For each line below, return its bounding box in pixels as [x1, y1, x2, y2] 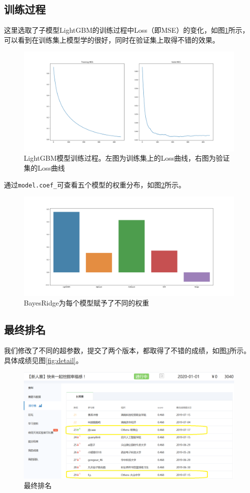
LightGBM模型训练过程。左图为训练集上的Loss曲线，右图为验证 [24, 153, 230, 163]
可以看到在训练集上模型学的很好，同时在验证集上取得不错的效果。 [4, 34, 219, 45]
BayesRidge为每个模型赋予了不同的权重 [24, 298, 149, 308]
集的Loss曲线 [24, 162, 65, 173]
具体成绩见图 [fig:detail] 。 [4, 355, 83, 365]
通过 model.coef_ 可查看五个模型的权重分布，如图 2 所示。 [4, 179, 186, 189]
